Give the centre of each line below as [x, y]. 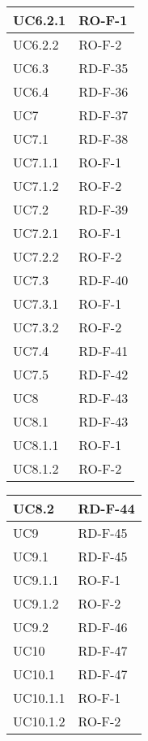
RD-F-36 [104, 91]
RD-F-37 [104, 115]
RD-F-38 [104, 139]
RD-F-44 [106, 508]
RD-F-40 [104, 280]
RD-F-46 [103, 627]
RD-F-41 [104, 351]
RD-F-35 [104, 68]
